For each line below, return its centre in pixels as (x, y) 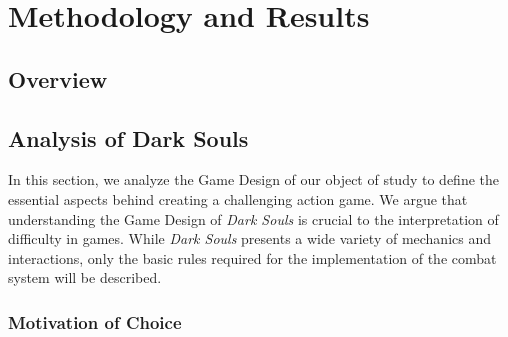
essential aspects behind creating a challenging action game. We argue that (238, 198)
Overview (58, 78)
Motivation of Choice (95, 321)
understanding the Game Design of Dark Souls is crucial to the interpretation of (253, 218)
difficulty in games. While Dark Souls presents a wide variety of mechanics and (250, 238)
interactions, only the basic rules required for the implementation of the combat (252, 257)
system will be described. (85, 277)
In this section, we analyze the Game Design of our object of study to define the (253, 179)
